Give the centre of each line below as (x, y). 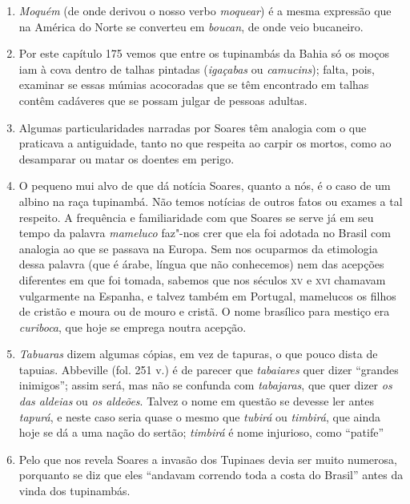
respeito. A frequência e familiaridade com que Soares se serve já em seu (196, 217)
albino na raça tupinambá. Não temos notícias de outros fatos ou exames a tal (211, 201)
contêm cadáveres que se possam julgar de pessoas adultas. (163, 100)
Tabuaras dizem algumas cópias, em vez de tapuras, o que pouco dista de (198, 354)
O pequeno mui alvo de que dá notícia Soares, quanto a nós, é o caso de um (205, 185)
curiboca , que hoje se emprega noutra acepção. (133, 327)
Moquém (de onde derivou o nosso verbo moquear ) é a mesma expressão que (205, 10)
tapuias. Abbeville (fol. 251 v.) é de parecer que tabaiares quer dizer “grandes (209, 369)
